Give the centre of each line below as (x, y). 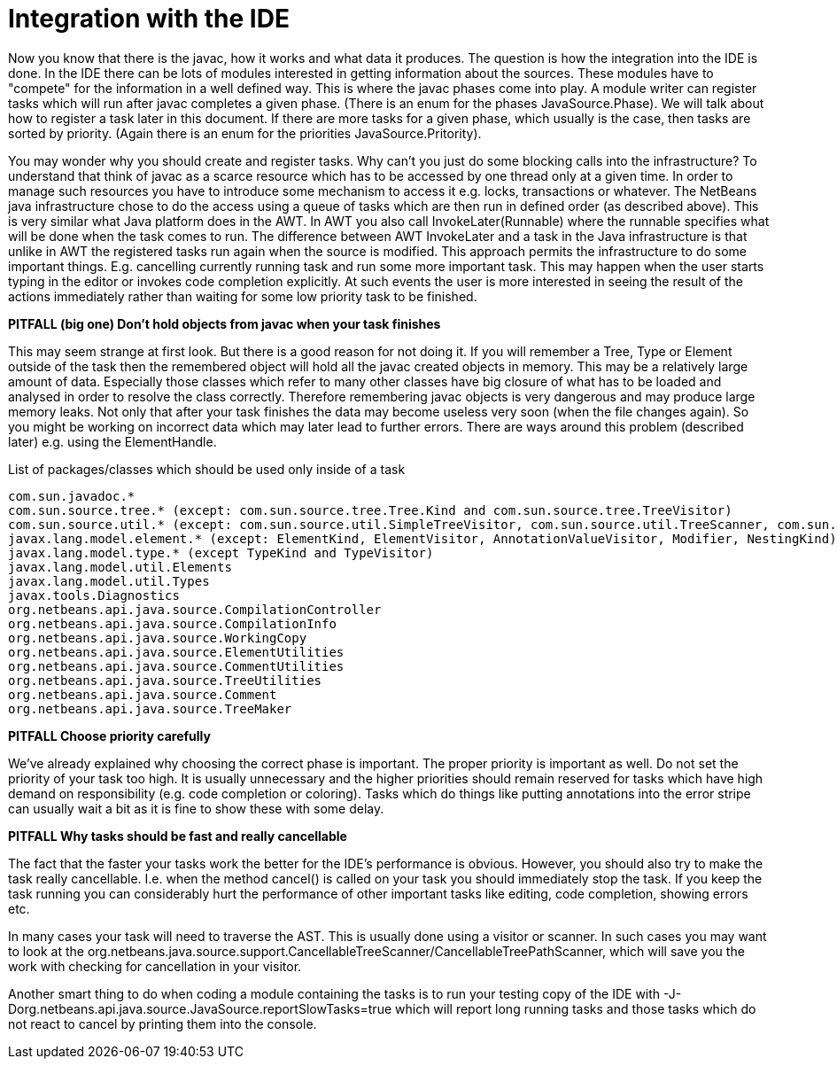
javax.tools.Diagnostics (94, 595)
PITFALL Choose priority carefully (109, 735)
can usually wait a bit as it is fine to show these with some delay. (196, 808)
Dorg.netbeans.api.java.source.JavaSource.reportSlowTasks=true (200, 1008)
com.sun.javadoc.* (72, 496)
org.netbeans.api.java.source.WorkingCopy (158, 638)
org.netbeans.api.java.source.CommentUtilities (176, 666)
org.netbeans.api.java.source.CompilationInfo (172, 623)
